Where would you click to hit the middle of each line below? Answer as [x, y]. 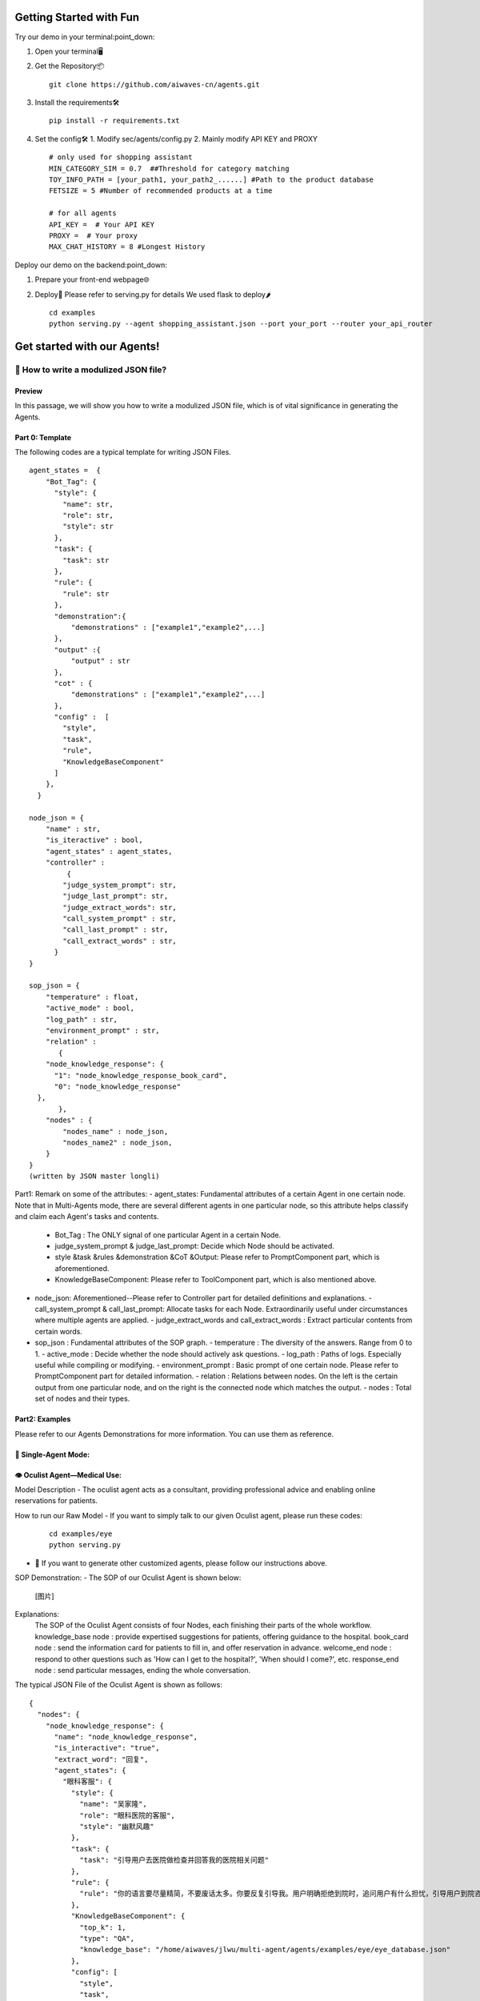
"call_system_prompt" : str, [120, 919]
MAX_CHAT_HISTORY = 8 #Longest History [127, 247]
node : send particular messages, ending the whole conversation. [143, 1670]
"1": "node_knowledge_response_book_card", [141, 1075]
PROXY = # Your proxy [94, 235]
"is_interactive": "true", [107, 1748]
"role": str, [88, 515]
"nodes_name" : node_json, [116, 1131]
